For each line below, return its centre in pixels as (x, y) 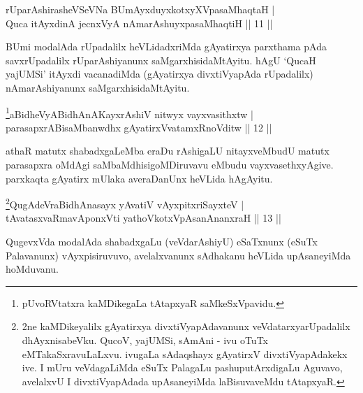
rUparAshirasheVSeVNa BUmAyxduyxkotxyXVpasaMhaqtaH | (140, 9)
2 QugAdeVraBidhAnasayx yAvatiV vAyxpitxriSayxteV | (125, 203)
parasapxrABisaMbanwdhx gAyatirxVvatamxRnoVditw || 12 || (139, 127)
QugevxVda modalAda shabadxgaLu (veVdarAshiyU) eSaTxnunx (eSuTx (162, 242)
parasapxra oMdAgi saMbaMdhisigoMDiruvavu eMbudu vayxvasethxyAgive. (170, 164)
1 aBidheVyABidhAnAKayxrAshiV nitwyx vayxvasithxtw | (129, 113)
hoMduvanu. (32, 269)
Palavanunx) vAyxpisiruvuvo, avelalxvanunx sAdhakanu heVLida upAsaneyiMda (178, 255)
